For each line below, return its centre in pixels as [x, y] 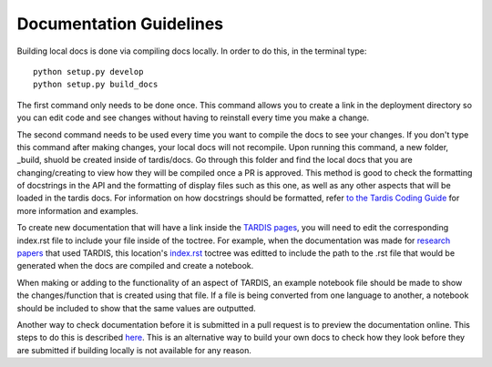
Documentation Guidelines [120, 24]
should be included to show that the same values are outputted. [136, 308]
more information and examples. [77, 210]
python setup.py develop [88, 71]
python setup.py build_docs [96, 85]
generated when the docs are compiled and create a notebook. [135, 266]
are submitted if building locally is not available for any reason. [134, 350]
